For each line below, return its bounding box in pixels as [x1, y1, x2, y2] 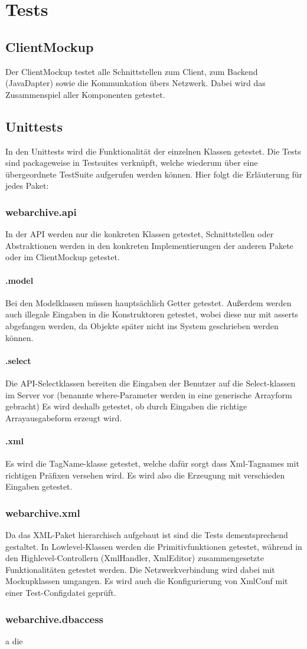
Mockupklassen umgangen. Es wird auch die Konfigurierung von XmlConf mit [5, 575, 288, 587]
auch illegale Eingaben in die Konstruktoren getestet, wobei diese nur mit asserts [5, 308, 298, 320]
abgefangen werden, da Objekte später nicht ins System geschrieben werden [5, 319, 279, 332]
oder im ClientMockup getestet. [5, 251, 120, 263]
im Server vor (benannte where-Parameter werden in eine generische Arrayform [5, 388, 292, 401]
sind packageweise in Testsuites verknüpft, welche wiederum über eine [5, 156, 258, 169]
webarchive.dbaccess [5, 611, 104, 626]
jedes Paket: [5, 179, 49, 192]
